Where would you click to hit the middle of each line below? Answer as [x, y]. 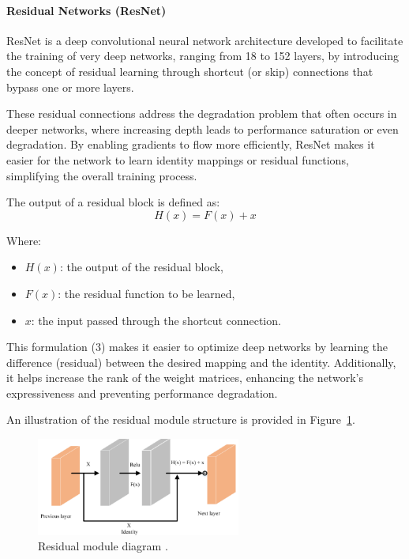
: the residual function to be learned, [146, 293]
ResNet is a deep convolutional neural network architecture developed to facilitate [205, 40]
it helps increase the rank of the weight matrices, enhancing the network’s [185, 378]
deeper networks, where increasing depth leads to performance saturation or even [203, 128]
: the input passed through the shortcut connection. [156, 320]
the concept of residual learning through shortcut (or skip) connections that [190, 71]
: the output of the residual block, [141, 267]
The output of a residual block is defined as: [113, 202]
